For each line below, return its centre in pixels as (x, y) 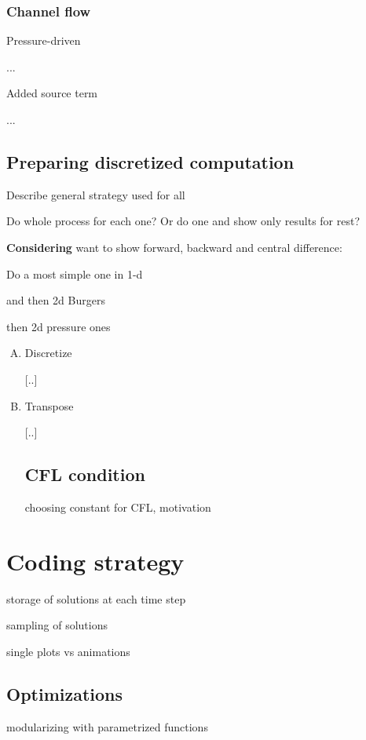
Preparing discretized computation (150, 161)
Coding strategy (95, 561)
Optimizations (65, 693)
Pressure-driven (44, 40)
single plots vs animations (68, 651)
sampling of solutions (57, 625)
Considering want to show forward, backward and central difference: (174, 247)
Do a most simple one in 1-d (75, 273)
